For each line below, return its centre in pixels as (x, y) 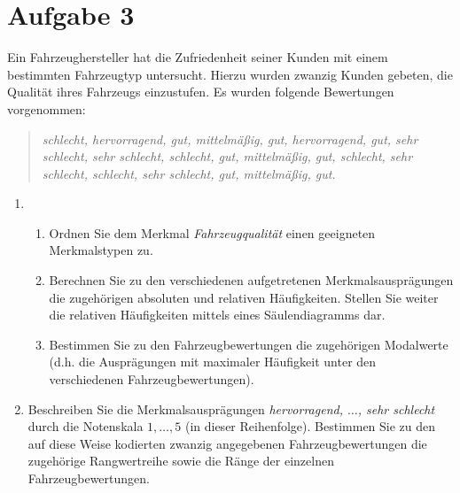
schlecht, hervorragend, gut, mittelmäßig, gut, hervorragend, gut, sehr (230, 139)
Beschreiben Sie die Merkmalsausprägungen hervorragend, (185, 408)
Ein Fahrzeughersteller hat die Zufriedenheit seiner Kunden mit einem (198, 57)
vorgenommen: (47, 108)
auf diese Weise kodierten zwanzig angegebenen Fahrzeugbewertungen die (227, 443)
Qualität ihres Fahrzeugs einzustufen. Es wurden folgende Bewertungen (201, 92)
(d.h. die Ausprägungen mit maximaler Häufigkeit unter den (213, 362)
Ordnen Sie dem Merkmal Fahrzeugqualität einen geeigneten (212, 232)
